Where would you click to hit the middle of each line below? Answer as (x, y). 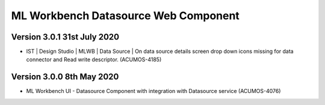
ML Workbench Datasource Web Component (125, 16)
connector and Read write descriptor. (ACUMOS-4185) (94, 59)
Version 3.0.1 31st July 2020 (65, 37)
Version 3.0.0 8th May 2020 (65, 77)
